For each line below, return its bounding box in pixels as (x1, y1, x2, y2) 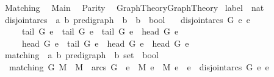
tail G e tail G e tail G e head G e (21, 25, 179, 38)
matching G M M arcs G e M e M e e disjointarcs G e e (9, 60, 269, 73)
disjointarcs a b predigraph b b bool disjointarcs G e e (4, 13, 250, 25)
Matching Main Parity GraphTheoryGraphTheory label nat (4, 1, 264, 13)
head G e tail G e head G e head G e (21, 36, 189, 49)
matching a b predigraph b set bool (4, 49, 159, 61)
